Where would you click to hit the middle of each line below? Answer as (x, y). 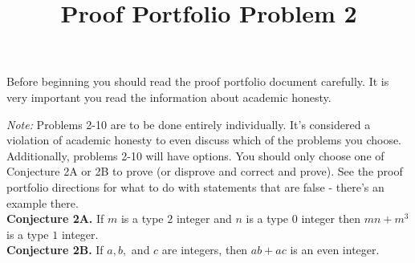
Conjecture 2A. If (55, 218)
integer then (331, 218)
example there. (43, 202)
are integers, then (205, 250)
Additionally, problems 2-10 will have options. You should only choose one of (195, 155)
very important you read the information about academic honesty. (169, 97)
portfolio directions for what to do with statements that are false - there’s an (195, 186)
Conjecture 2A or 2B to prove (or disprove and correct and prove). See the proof (205, 171)
